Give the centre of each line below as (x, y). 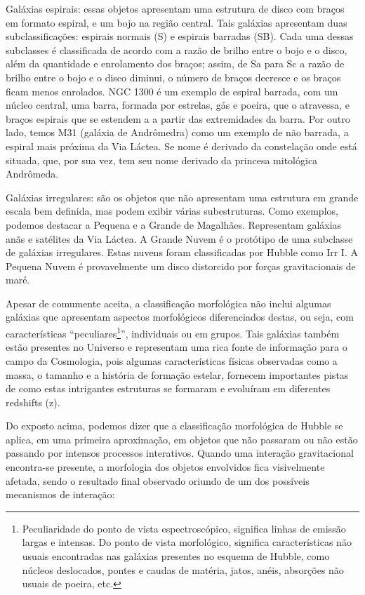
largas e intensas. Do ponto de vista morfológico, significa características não (187, 542)
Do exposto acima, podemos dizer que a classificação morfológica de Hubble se (174, 426)
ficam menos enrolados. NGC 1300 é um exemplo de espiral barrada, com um (172, 91)
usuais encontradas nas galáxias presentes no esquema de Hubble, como (176, 556)
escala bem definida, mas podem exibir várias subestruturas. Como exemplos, (172, 211)
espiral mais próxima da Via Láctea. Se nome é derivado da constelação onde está (181, 146)
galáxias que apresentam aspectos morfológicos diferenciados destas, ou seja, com (180, 317)
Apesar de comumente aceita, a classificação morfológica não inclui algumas (168, 303)
